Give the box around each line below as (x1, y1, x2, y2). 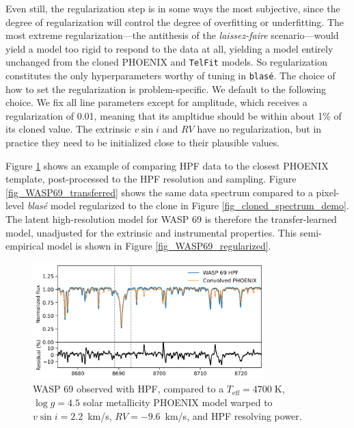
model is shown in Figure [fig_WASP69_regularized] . (46, 239, 271, 253)
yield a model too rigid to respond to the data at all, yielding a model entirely (5, 41, 333, 55)
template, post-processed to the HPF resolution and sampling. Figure (5, 172, 297, 186)
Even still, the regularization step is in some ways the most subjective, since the (5, 1, 340, 15)
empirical (5, 239, 44, 253)
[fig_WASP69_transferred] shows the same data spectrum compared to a (5, 185, 313, 199)
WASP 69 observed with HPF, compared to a (33, 382, 224, 396)
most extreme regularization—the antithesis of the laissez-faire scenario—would (5, 28, 339, 42)
